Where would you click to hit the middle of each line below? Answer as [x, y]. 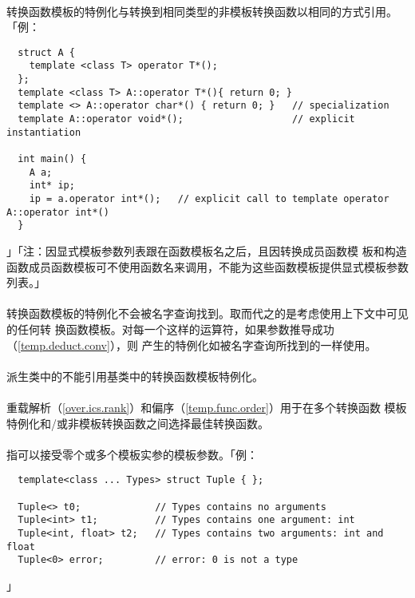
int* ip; [52, 186]
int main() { [52, 159]
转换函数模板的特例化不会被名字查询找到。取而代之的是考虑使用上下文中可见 [207, 313]
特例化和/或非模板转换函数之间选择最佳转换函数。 [138, 423]
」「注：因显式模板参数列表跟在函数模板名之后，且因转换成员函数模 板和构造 [207, 250]
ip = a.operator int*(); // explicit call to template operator [209, 199]
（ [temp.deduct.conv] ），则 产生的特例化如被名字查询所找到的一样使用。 [192, 345]
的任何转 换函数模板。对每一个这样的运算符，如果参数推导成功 [170, 329]
